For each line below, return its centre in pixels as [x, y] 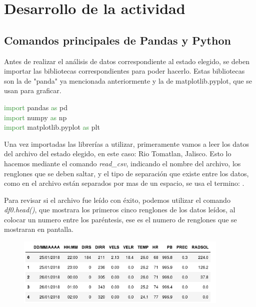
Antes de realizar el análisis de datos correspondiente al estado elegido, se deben [127, 61]
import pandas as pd [36, 107]
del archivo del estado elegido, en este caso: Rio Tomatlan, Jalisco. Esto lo [118, 153]
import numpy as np [35, 117]
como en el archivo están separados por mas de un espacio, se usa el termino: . [124, 183]
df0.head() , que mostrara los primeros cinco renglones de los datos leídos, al [120, 210]
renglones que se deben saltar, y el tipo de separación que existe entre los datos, [126, 173]
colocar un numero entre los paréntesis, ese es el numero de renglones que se [120, 219]
